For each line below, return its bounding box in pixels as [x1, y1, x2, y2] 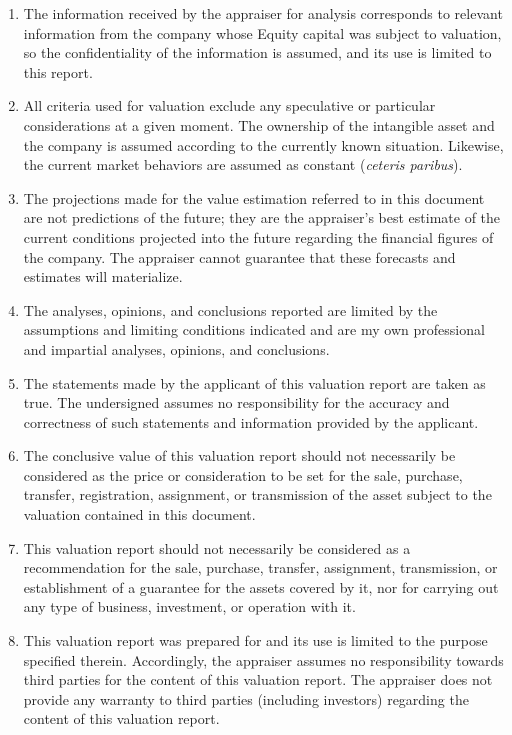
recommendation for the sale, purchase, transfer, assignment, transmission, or [23, 557, 498, 578]
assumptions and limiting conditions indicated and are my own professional [23, 319, 485, 340]
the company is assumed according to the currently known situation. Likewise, [23, 134, 504, 155]
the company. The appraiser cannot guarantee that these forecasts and [23, 246, 456, 267]
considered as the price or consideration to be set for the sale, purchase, [23, 464, 463, 485]
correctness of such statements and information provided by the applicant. [23, 411, 479, 432]
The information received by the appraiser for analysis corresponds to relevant [23, 3, 503, 23]
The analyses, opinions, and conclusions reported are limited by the [23, 299, 438, 320]
